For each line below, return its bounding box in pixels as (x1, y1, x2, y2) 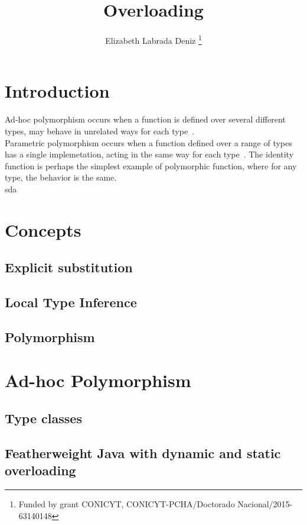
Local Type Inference (5, 293, 137, 311)
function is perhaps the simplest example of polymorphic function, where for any (5, 159, 297, 172)
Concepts (5, 217, 81, 241)
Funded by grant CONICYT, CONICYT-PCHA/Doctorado (18, 497, 235, 510)
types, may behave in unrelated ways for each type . (5, 124, 195, 137)
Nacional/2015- (237, 497, 293, 510)
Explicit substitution (5, 258, 133, 276)
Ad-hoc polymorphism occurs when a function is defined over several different (5, 113, 286, 125)
